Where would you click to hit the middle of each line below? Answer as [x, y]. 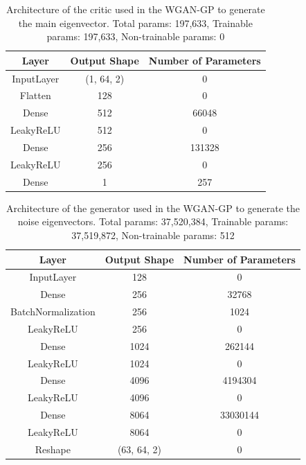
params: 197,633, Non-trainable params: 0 [136, 36]
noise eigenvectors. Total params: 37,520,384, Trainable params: [153, 221]
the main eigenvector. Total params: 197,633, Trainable [135, 23]
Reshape [53, 449]
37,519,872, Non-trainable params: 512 [153, 235]
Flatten [35, 95]
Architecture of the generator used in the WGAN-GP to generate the [153, 208]
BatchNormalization [53, 312]
